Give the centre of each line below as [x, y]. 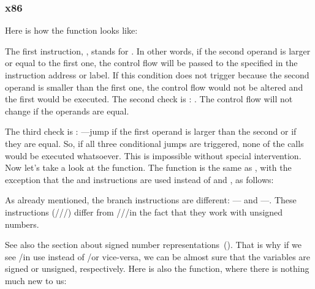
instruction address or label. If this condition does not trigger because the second [157, 75]
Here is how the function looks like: [71, 30]
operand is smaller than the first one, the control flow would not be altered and [154, 87]
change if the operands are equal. [67, 111]
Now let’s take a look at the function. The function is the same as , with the [148, 167]
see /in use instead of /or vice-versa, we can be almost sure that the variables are [158, 256]
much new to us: [36, 280]
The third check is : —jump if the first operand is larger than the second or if [151, 131]
